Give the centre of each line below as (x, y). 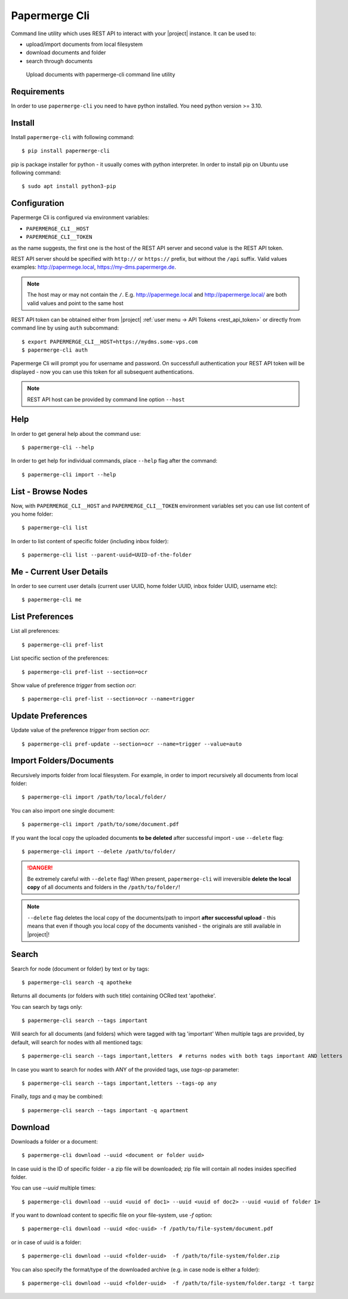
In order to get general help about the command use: (76, 433)
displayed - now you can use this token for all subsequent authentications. (102, 372)
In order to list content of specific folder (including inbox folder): (90, 541)
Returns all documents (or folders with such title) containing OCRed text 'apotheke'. (113, 996)
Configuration (38, 203)
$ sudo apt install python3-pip (69, 186)
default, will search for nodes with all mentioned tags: (77, 1042)
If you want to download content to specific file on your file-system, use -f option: (112, 1215)
